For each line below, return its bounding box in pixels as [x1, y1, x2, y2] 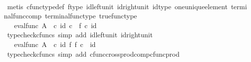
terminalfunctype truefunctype [45, 11, 137, 21]
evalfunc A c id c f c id [14, 20, 97, 30]
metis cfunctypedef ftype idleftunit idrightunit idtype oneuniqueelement [7, 1, 228, 11]
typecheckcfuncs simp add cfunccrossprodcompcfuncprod [7, 48, 179, 59]
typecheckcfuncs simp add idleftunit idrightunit [7, 30, 153, 40]
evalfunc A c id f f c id [14, 39, 96, 49]
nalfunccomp [4, 11, 42, 21]
